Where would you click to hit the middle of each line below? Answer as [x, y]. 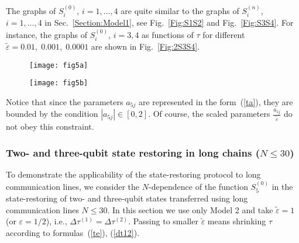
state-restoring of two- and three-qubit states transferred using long [127, 198]
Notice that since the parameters [65, 101]
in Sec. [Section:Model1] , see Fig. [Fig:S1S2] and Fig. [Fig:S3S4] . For [169, 22]
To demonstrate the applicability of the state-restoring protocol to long [133, 174]
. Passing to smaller [163, 221]
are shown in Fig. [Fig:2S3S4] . [145, 46]
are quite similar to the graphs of [180, 10]
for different [224, 34]
